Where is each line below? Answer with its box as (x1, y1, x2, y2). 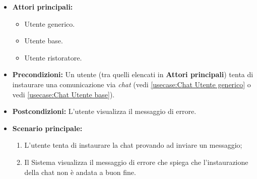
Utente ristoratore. (24, 52, 82, 63)
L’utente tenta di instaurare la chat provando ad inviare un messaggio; (24, 140, 242, 150)
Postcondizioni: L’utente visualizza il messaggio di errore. (12, 106, 197, 116)
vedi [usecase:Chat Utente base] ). (12, 89, 115, 99)
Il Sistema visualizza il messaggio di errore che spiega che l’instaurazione (24, 156, 248, 167)
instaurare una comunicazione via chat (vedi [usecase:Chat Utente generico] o (12, 79, 251, 89)
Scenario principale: (12, 123, 83, 133)
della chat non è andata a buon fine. (24, 166, 136, 177)
